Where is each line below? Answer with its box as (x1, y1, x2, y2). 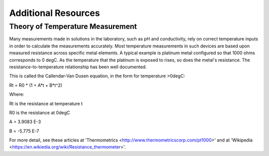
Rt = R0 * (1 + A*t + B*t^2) (9, 82, 62, 88)
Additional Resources (9, 7, 100, 18)
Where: (9, 91, 24, 97)
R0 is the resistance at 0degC (9, 110, 70, 116)
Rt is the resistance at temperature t (9, 100, 83, 107)
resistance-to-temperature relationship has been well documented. (9, 64, 147, 70)
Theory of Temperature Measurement (9, 22, 137, 31)
